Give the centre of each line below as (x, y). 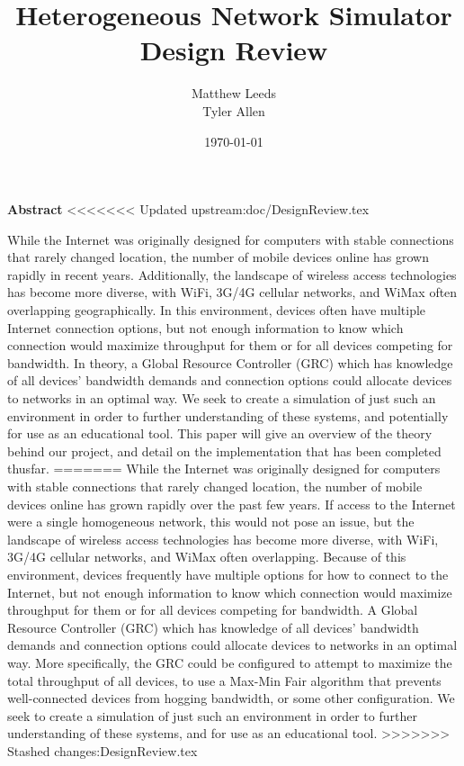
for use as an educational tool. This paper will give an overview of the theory (220, 433)
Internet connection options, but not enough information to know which (205, 327)
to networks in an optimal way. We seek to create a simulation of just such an (222, 398)
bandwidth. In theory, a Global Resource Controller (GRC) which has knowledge (230, 362)
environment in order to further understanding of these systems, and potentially (228, 415)
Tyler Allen (234, 110)
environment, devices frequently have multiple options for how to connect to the (228, 574)
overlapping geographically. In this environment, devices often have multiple (217, 310)
